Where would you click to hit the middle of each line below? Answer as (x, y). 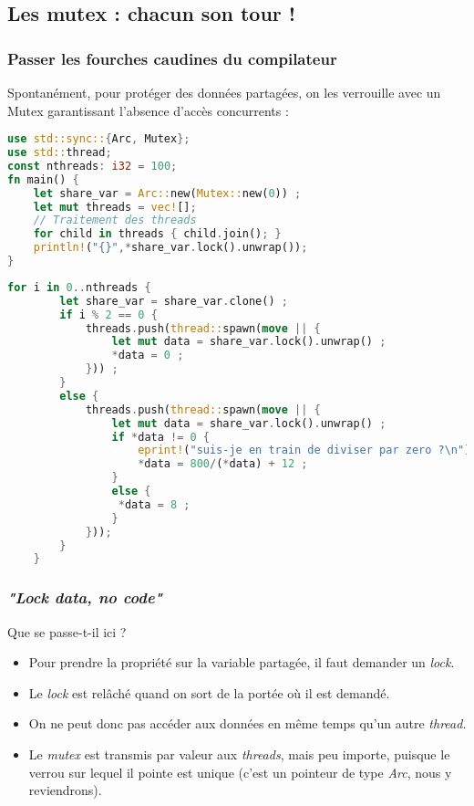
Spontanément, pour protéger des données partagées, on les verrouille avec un (224, 92)
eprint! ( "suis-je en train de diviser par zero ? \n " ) (304, 450)
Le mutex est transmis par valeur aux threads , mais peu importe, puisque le (239, 754)
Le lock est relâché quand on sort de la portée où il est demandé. (209, 692)
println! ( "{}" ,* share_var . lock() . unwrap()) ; (170, 248)
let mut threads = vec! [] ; (115, 207)
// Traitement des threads (115, 220)
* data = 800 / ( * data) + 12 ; (223, 464)
